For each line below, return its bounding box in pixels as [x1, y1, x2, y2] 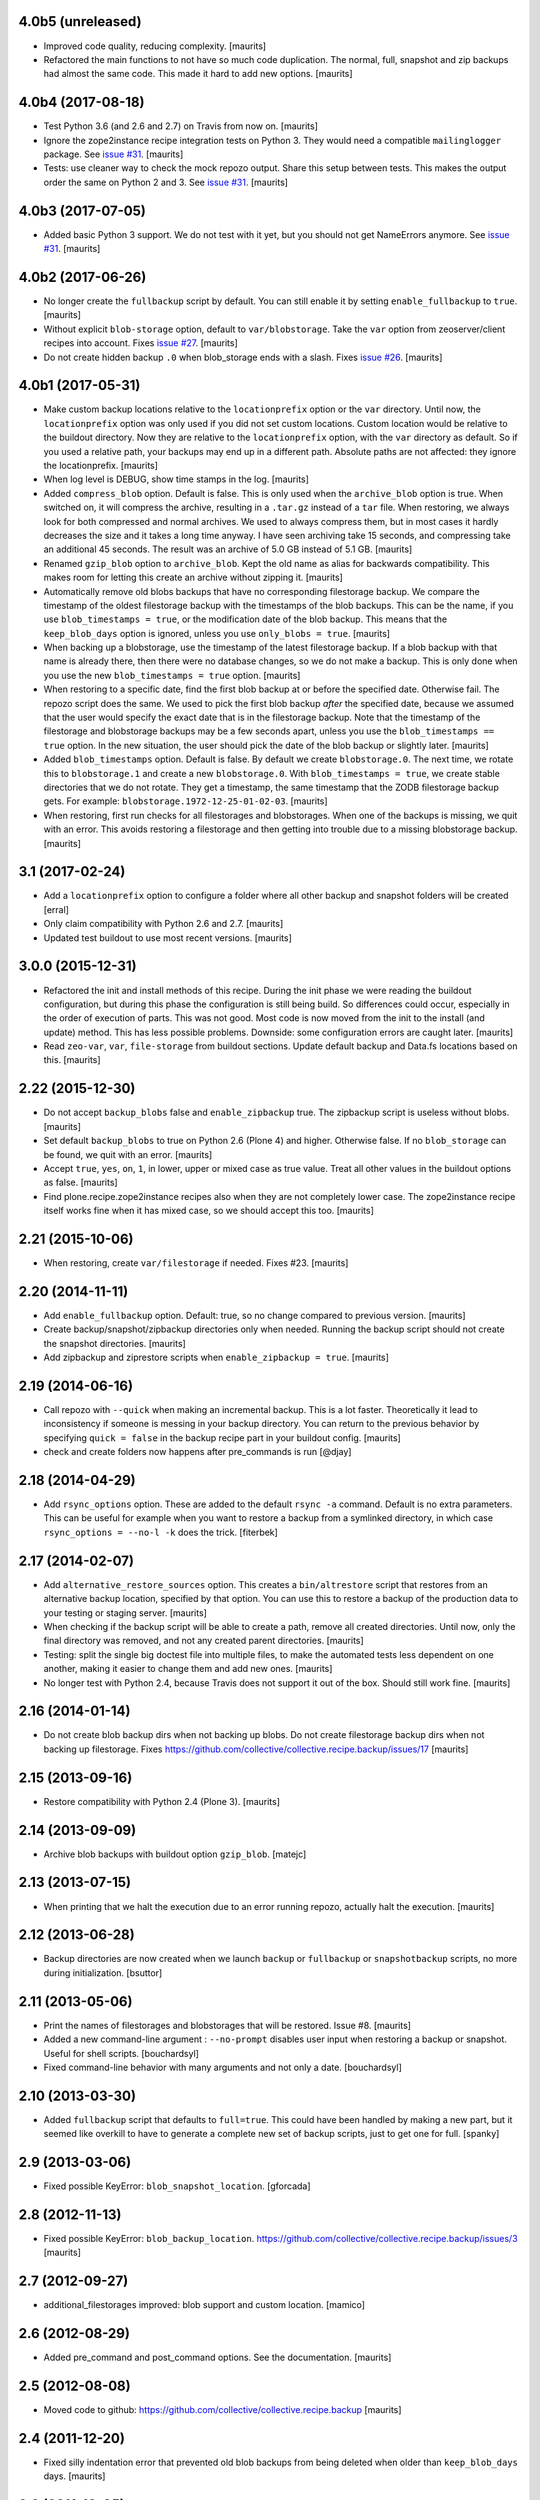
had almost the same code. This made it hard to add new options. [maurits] [43, 68, 354, 80]
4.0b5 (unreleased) [18, 13, 142, 30]
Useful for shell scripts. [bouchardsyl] [43, 2047, 200, 2059]
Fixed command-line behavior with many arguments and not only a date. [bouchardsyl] [43, 2061, 402, 2073]
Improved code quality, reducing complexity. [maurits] [43, 40, 267, 52]
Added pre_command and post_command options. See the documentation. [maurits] [43, 2351, 392, 2364]
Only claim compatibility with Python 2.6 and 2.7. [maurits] [43, 918, 284, 930]
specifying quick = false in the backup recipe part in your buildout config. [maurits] [43, 1431, 402, 1444]
